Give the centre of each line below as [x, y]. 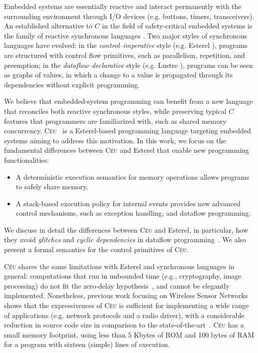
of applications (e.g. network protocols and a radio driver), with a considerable [124, 315]
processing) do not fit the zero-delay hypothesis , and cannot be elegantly [117, 285]
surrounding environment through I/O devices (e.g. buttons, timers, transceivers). [129, 16]
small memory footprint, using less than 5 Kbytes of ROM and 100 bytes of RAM [129, 334]
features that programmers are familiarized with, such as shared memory [115, 121]
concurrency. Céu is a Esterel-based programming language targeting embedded [128, 131]
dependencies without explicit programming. [72, 84]
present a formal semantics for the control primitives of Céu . [97, 249]
